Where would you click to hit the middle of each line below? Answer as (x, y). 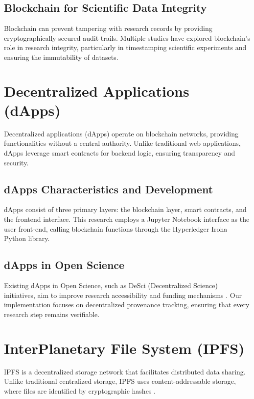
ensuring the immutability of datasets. (61, 57)
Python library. (27, 238)
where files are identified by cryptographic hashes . (80, 390)
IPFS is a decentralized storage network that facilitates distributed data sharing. (125, 371)
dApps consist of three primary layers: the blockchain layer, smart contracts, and (125, 209)
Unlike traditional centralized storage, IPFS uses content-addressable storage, (120, 381)
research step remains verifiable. (52, 314)
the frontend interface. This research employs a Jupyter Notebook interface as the (127, 219)
